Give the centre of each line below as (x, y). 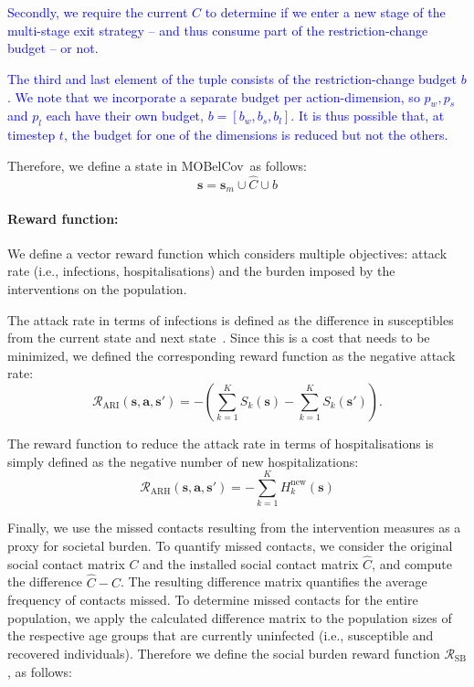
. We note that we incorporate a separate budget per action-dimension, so (214, 96)
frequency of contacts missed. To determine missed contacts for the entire (213, 600)
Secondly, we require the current (98, 12)
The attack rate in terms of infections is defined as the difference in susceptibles (231, 319)
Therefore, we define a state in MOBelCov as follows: (157, 165)
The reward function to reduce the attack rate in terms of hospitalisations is (221, 443)
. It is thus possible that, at (368, 116)
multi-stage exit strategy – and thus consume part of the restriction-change (218, 30)
